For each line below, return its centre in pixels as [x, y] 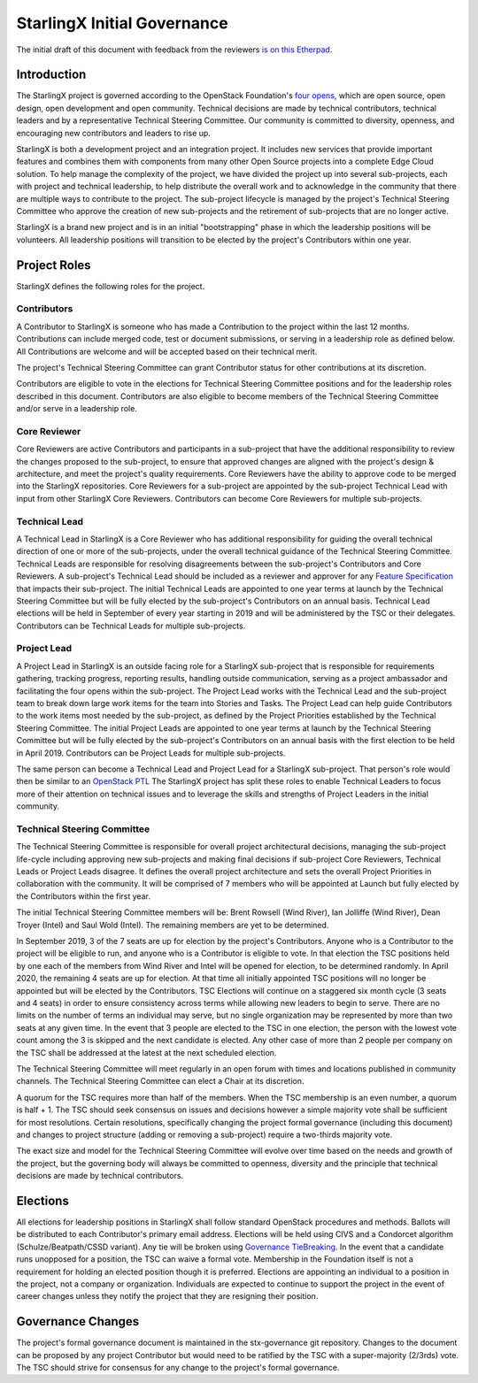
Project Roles [54, 265]
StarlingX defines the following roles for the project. [111, 286]
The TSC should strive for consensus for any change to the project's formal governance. [178, 1368]
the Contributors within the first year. [83, 896]
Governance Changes [78, 1322]
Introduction [51, 75]
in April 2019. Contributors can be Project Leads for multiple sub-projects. [151, 753]
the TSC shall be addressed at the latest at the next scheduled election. [146, 1052]
